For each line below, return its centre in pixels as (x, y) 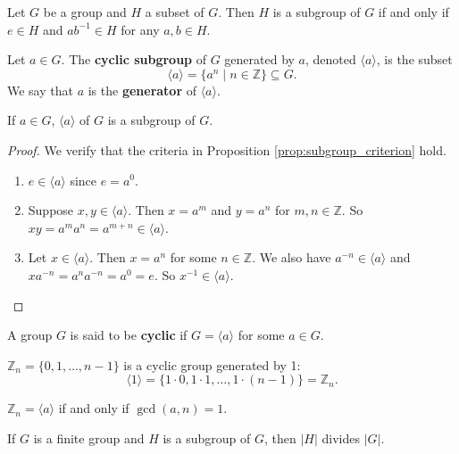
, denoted (331, 59)
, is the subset (414, 59)
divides (341, 437)
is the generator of (142, 90)
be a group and (85, 12)
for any (140, 29)
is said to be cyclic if (129, 335)
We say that (40, 90)
